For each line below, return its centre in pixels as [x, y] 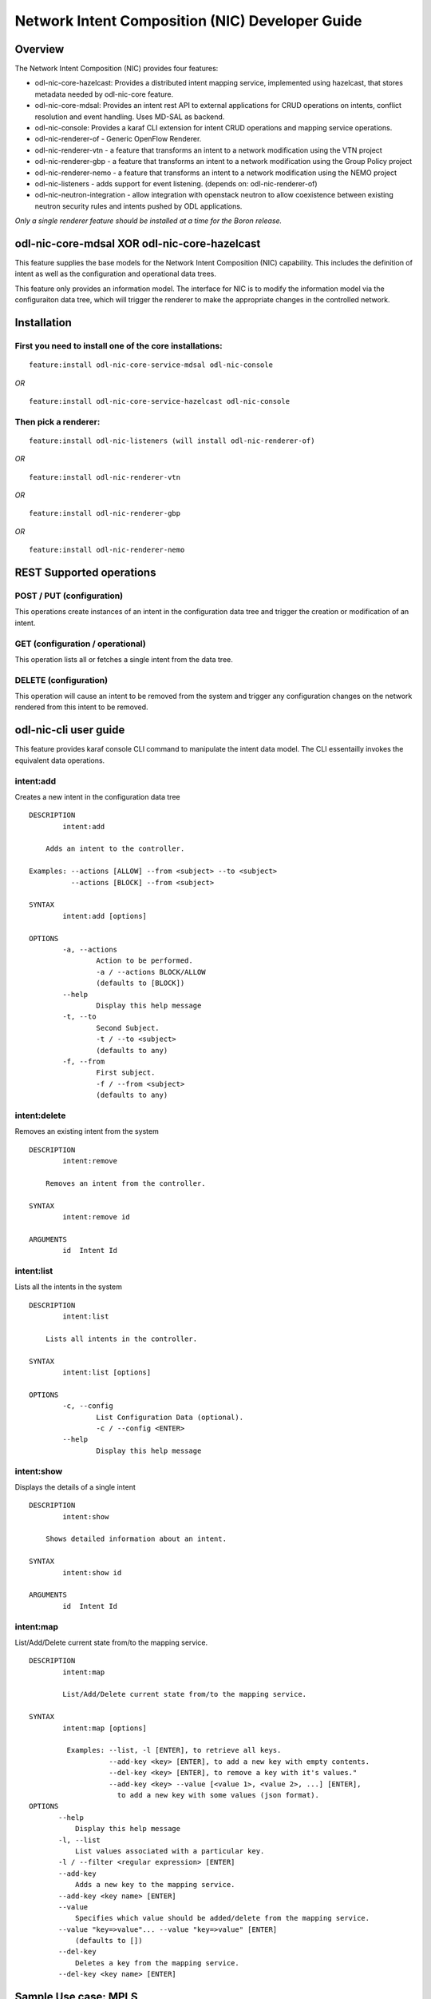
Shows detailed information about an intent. [136, 1539]
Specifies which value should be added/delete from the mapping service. [222, 1918]
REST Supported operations [85, 573]
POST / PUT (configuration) [69, 596]
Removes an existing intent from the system [87, 1131]
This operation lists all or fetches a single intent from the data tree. [124, 659]
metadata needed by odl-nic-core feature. [104, 94]
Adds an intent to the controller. [115, 849]
